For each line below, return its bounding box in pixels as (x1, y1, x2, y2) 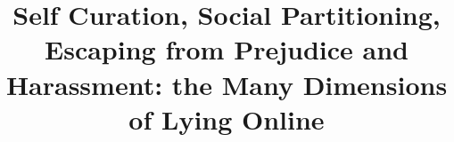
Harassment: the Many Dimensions (5, 66, 448, 102)
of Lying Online (128, 100, 325, 137)
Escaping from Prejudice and (45, 31, 409, 67)
